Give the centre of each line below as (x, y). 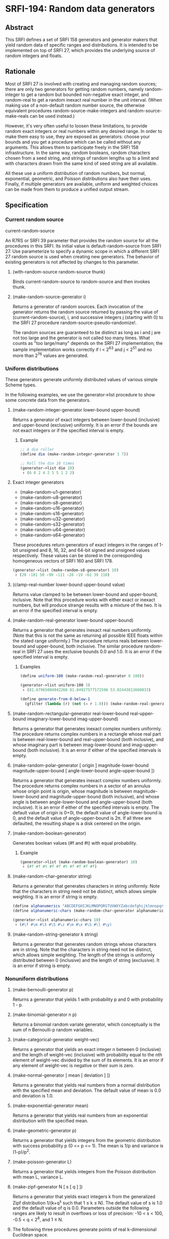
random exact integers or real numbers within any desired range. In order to (84, 131)
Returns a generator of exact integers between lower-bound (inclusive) (86, 420)
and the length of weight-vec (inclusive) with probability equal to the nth (87, 1055)
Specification (27, 205)
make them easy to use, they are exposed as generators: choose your (77, 136)
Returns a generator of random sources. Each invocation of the (78, 306)
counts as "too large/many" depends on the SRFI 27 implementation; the (88, 343)
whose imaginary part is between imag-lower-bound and (71, 745)
